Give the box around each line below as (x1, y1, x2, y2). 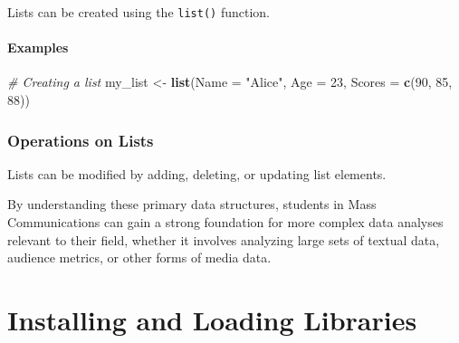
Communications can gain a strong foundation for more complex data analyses (7, 213, 444, 232)
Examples (7, 38, 69, 57)
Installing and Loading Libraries (7, 301, 417, 338)
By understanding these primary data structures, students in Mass (7, 195, 377, 214)
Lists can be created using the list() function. (7, 3, 270, 21)
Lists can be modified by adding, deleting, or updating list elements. (7, 164, 387, 183)
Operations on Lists (7, 129, 154, 151)
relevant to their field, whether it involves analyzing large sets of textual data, (7, 230, 440, 249)
